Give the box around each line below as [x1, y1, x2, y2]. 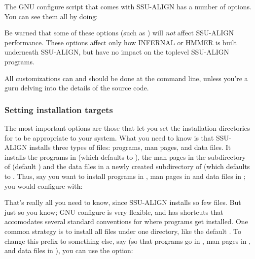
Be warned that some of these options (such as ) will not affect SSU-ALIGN [4, 28, 234, 38]
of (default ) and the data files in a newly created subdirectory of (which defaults [4, 161, 250, 172]
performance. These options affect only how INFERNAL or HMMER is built [4, 37, 237, 47]
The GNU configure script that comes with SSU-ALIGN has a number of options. [4, 1, 252, 11]
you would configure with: [4, 180, 83, 191]
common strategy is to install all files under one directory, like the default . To [4, 226, 241, 236]
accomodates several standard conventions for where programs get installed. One [4, 216, 248, 227]
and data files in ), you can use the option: [4, 245, 133, 256]
